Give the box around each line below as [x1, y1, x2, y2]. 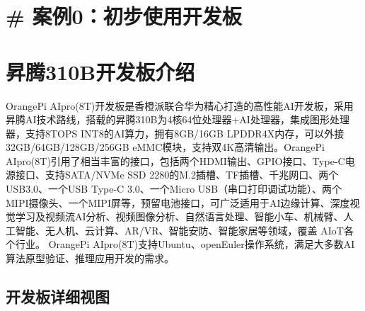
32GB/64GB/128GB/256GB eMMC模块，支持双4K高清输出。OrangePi [6, 140, 325, 154]
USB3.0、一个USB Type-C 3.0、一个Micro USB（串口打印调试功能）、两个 [6, 181, 342, 196]
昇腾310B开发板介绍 [6, 57, 195, 86]
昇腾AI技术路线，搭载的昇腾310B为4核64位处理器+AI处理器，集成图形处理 [6, 112, 349, 127]
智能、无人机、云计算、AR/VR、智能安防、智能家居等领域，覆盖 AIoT [15, 222, 344, 237]
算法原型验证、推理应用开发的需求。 [6, 251, 174, 266]
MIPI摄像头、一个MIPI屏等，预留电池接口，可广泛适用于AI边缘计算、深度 [6, 195, 350, 210]
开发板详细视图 [6, 285, 110, 307]
